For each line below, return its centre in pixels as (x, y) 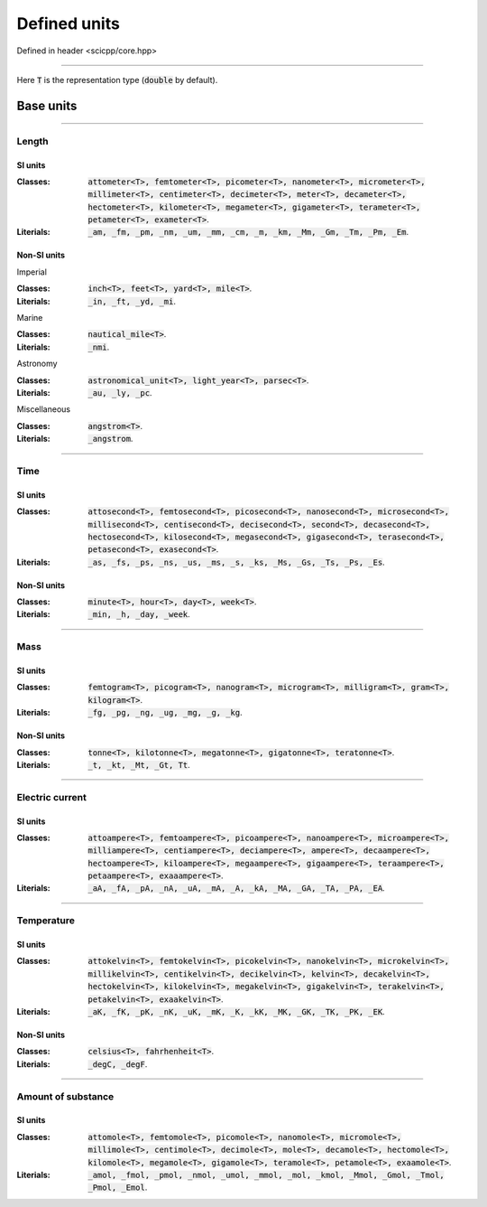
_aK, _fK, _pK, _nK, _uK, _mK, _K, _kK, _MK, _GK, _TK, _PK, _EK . (236, 1011)
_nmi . (99, 347)
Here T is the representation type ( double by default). (117, 80)
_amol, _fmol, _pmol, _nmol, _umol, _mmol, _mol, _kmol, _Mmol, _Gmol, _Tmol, (266, 1175)
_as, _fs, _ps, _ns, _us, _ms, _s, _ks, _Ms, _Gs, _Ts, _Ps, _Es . (236, 562)
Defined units (69, 23)
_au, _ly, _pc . (120, 392)
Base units (47, 105)
